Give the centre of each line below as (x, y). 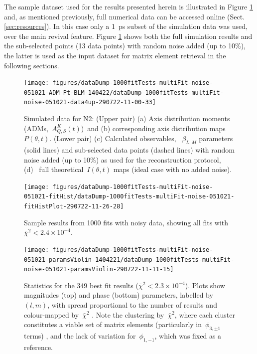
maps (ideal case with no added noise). (173, 169)
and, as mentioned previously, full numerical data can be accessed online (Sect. (124, 16)
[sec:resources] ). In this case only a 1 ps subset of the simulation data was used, (126, 26)
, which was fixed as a (188, 336)
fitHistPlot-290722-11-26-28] (74, 207)
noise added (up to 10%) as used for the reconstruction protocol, (123, 159)
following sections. (32, 65)
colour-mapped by (52, 314)
